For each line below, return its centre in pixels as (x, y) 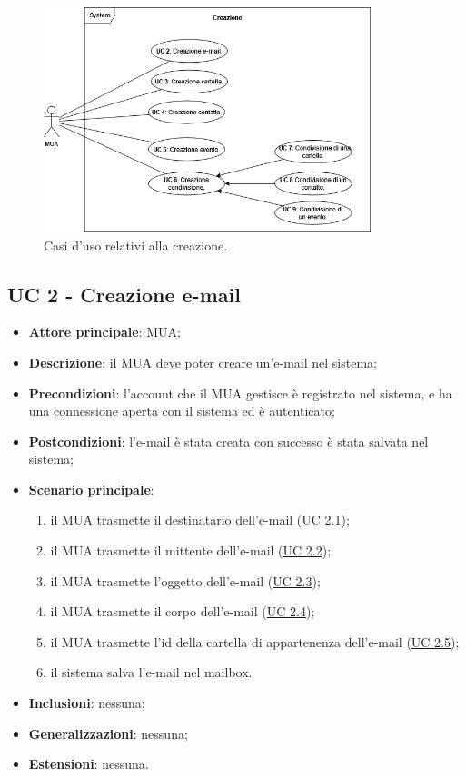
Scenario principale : (91, 489)
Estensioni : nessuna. (89, 764)
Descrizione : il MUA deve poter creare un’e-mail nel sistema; (203, 362)
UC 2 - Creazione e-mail (124, 294)
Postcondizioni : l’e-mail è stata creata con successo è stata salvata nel (228, 441)
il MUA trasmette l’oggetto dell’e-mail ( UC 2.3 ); (185, 580)
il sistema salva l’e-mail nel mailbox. (151, 672)
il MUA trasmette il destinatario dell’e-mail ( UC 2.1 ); (200, 520)
